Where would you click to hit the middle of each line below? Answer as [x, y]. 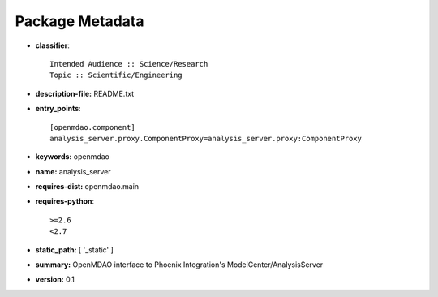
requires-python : [65, 201]
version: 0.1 [55, 279]
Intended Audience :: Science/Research [129, 64]
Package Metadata [79, 21]
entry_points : [58, 109]
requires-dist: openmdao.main [87, 187]
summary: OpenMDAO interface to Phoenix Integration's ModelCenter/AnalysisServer [179, 265]
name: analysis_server [73, 171]
